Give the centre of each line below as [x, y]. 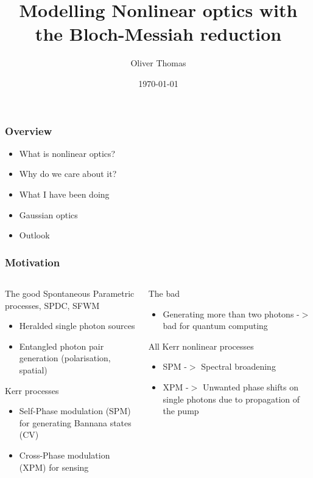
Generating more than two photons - [231, 313]
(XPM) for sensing [54, 467]
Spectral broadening [238, 366]
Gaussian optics [48, 214]
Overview [29, 130]
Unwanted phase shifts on [250, 386]
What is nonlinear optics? [67, 153]
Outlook [34, 235]
